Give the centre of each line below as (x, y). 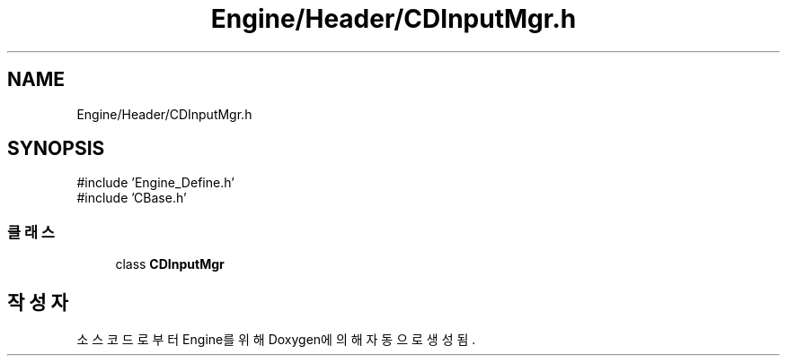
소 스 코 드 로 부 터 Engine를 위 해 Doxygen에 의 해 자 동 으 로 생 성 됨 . (276, 340)
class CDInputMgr (170, 264)
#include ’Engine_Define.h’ (155, 183)
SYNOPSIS (56, 149)
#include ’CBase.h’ (132, 198)
